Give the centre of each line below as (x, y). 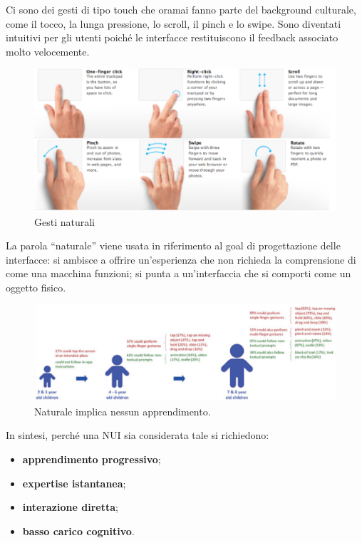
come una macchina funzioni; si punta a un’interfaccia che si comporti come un (179, 273)
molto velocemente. (48, 51)
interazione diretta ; (70, 507)
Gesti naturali (65, 221)
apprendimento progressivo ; (92, 459)
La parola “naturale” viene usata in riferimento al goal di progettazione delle (173, 245)
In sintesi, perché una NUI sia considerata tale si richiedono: (138, 435)
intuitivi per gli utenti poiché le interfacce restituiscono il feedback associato (172, 37)
